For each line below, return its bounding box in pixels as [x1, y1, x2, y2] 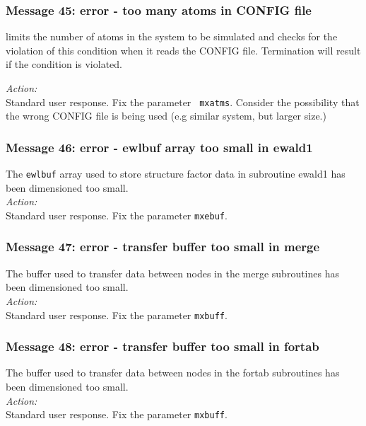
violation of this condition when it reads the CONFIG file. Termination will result [6, 42, 361, 57]
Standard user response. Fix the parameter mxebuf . [6, 207, 228, 222]
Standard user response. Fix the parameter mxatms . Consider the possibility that [6, 94, 360, 109]
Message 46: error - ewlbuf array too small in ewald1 [6, 138, 313, 156]
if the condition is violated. [6, 57, 122, 71]
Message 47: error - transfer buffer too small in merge [6, 238, 320, 255]
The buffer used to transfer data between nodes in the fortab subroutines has [6, 365, 340, 380]
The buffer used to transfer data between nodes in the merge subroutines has [6, 265, 339, 280]
